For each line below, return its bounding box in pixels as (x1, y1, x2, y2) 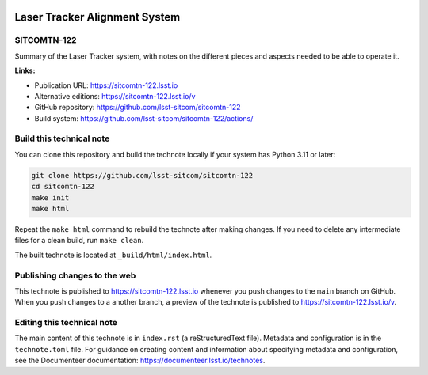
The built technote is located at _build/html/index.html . (14, 250, 212, 259)
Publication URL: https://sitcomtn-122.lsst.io (34, 80, 178, 90)
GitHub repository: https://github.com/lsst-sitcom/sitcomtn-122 (34, 103, 241, 112)
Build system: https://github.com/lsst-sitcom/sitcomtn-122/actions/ (34, 113, 254, 123)
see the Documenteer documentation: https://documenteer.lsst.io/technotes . (14, 356, 266, 366)
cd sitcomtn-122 (31, 182, 95, 191)
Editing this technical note (14, 317, 118, 328)
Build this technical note (14, 133, 110, 144)
